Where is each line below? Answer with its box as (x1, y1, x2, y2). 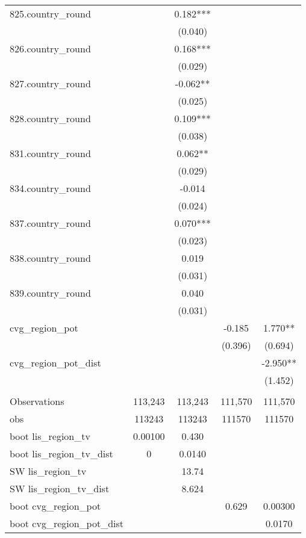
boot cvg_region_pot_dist (10, 516, 124, 530)
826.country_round (10, 42, 91, 55)
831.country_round (10, 146, 91, 160)
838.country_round (10, 251, 91, 265)
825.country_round (10, 7, 91, 20)
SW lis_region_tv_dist (10, 481, 110, 495)
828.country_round (10, 111, 91, 125)
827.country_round (10, 76, 91, 90)
